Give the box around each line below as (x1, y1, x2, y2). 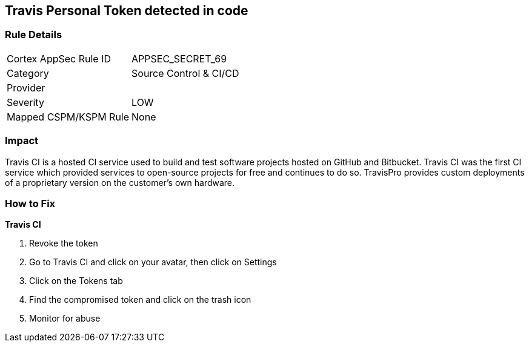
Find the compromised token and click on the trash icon (29, 294, 251, 305)
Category (7, 67, 49, 79)
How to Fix (5, 197, 56, 210)
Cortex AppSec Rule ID (7, 52, 111, 65)
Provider (7, 81, 45, 94)
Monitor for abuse (29, 313, 101, 324)
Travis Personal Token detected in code (5, 3, 248, 18)
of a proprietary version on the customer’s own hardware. (5, 177, 235, 188)
